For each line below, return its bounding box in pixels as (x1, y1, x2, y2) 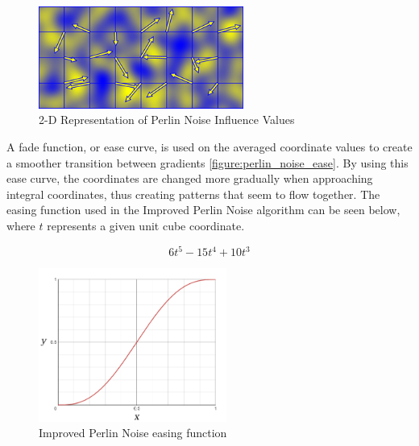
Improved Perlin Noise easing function (39, 424, 227, 441)
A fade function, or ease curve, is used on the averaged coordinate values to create (6, 138, 413, 155)
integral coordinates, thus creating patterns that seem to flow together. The (6, 185, 380, 202)
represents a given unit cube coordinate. (47, 217, 245, 233)
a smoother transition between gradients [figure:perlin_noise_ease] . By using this (6, 154, 409, 171)
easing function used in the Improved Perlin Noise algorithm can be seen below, (6, 201, 400, 218)
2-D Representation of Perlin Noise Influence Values (39, 111, 295, 128)
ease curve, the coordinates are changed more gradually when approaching (6, 170, 373, 187)
